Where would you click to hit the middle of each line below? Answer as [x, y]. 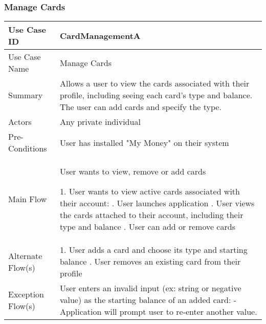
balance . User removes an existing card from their [150, 262]
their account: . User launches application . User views [157, 203]
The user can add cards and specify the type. [140, 107]
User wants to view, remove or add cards [133, 171]
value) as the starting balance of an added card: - [148, 300]
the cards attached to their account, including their [151, 215]
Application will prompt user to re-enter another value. [158, 312]
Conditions [28, 148]
